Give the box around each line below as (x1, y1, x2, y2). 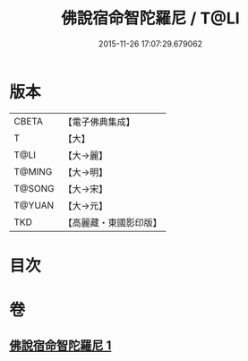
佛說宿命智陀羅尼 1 (9, 338, 112, 354)
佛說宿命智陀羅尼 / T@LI (61, 8, 240, 29)
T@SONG (13, 182, 56, 194)
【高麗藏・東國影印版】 (63, 216, 163, 228)
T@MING (13, 165, 53, 177)
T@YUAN (13, 199, 55, 211)
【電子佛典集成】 (63, 116, 136, 128)
